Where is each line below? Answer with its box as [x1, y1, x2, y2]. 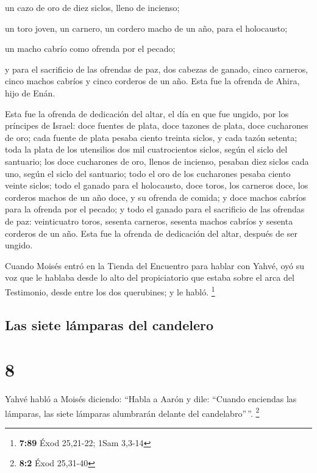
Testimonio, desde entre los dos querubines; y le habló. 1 [5, 283, 215, 298]
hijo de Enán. [5, 86, 55, 99]
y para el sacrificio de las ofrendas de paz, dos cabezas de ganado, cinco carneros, [5, 62, 308, 75]
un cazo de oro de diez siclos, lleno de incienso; [5, 1, 180, 13]
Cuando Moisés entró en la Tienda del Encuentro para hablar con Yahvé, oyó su [5, 259, 304, 272]
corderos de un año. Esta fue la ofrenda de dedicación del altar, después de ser [5, 226, 297, 239]
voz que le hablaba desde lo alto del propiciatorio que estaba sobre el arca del [5, 271, 294, 284]
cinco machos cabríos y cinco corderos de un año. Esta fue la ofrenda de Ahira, [5, 74, 300, 87]
